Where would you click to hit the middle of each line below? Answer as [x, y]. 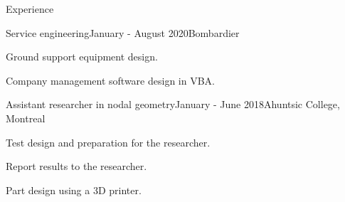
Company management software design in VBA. [110, 80]
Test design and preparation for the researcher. [108, 142]
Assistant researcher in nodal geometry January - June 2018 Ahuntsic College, [173, 104]
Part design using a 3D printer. [74, 190]
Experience [30, 9]
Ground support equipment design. [82, 57]
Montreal [26, 118]
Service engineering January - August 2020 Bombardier [123, 32]
